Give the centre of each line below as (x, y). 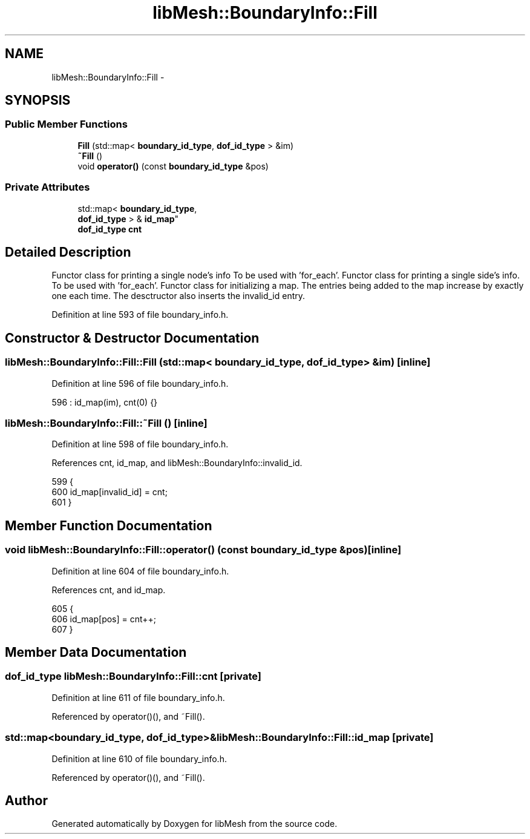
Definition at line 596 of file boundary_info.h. (140, 383)
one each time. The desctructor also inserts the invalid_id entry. (178, 296)
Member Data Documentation (96, 653)
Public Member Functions (66, 124)
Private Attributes (47, 187)
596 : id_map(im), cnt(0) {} (105, 402)
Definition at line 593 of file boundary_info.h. (140, 315)
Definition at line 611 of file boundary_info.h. (138, 697)
